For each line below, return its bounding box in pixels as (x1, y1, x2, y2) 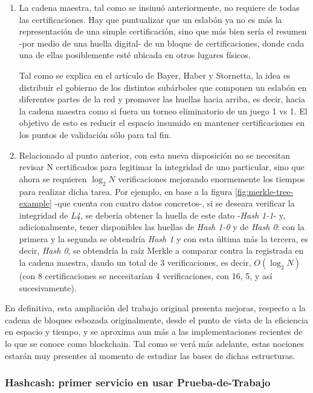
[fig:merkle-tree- (234, 185, 294, 197)
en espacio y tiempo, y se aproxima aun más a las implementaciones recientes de (5, 325, 303, 338)
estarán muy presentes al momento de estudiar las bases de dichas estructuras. (5, 349, 295, 362)
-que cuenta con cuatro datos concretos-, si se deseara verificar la (54, 197, 295, 210)
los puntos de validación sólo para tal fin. (19, 128, 172, 140)
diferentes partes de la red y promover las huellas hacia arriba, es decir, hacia (19, 93, 305, 105)
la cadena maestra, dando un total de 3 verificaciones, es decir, (19, 256, 251, 269)
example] (19, 197, 52, 210)
